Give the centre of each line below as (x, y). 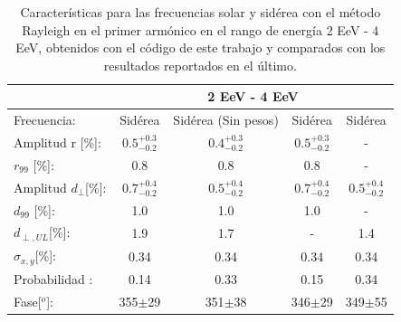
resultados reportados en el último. (200, 65)
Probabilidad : (53, 278)
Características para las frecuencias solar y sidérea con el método (200, 12)
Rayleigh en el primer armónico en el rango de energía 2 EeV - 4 (200, 29)
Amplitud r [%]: (57, 142)
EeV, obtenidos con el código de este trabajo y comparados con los (200, 47)
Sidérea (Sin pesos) (226, 120)
